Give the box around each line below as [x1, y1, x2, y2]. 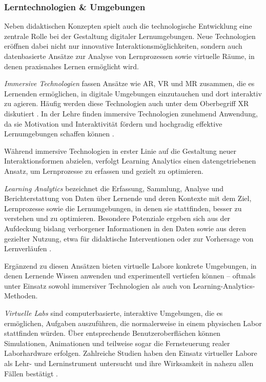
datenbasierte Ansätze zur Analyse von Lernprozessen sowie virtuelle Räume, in [4, 51, 255, 61]
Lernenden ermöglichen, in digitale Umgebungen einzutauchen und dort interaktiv [4, 88, 262, 98]
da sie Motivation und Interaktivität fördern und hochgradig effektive [4, 118, 222, 129]
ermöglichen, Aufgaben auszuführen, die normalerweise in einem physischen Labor [4, 317, 262, 328]
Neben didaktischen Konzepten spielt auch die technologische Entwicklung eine [4, 21, 252, 31]
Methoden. [4, 290, 38, 301]
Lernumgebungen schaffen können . [4, 128, 114, 139]
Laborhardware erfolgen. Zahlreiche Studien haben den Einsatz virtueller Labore [4, 348, 257, 358]
